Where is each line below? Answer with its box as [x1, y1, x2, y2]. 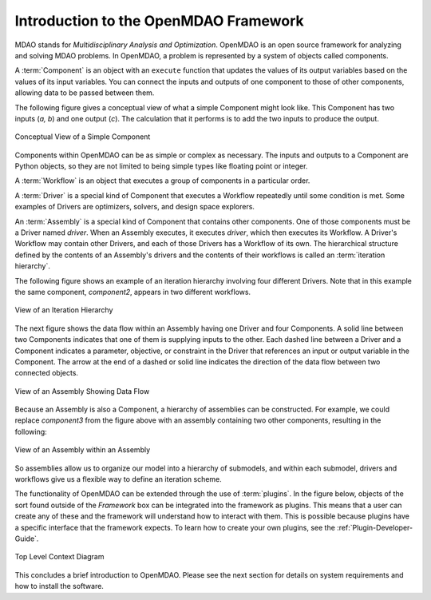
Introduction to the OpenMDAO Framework [14, 12, 305, 30]
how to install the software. [14, 582, 104, 591]
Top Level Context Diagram [14, 552, 105, 562]
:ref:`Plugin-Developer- [336, 523, 413, 532]
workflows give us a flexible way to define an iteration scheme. [14, 475, 223, 484]
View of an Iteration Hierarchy [14, 305, 113, 315]
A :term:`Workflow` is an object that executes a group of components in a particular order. [14, 176, 310, 185]
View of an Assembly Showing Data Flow [14, 386, 150, 395]
